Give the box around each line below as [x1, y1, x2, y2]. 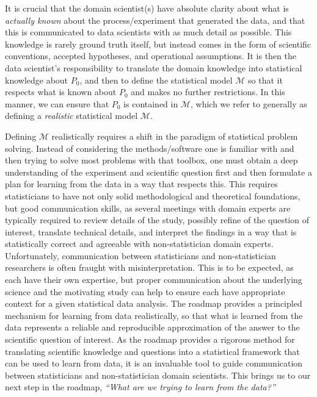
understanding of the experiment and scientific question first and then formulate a [5, 165, 312, 178]
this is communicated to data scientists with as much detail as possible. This [5, 26, 292, 38]
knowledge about [5, 73, 68, 86]
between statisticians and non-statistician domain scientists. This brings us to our [5, 368, 311, 381]
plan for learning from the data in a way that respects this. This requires [5, 177, 278, 190]
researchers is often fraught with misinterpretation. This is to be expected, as [5, 261, 294, 274]
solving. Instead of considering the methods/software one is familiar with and [5, 141, 294, 154]
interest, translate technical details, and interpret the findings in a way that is [5, 225, 297, 238]
